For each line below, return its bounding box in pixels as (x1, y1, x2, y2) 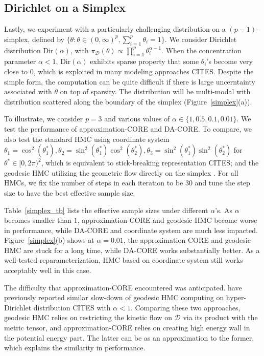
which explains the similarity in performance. (4, 342, 146, 353)
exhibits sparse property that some (90, 56, 199, 67)
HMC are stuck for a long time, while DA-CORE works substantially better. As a (4, 244, 260, 255)
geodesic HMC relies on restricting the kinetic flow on (4, 312, 172, 323)
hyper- (226, 292, 247, 303)
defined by (32, 33, 64, 44)
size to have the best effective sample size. (4, 187, 135, 198)
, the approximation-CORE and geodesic (123, 235, 251, 245)
